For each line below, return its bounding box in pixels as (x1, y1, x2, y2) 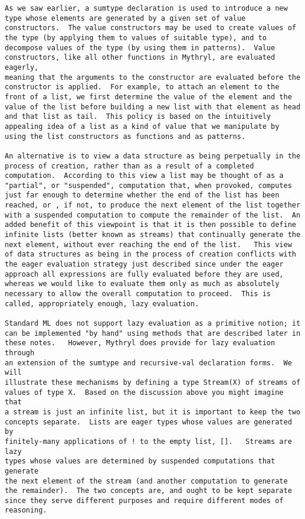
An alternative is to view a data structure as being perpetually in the (5, 151, 301, 160)
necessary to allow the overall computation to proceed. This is (5, 290, 271, 299)
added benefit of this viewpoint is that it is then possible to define (5, 220, 296, 229)
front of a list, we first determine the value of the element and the (5, 92, 292, 101)
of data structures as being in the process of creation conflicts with (5, 250, 296, 259)
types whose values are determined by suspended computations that (5, 457, 276, 466)
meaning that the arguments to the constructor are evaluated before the (5, 73, 301, 82)
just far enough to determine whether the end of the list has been (5, 191, 280, 200)
